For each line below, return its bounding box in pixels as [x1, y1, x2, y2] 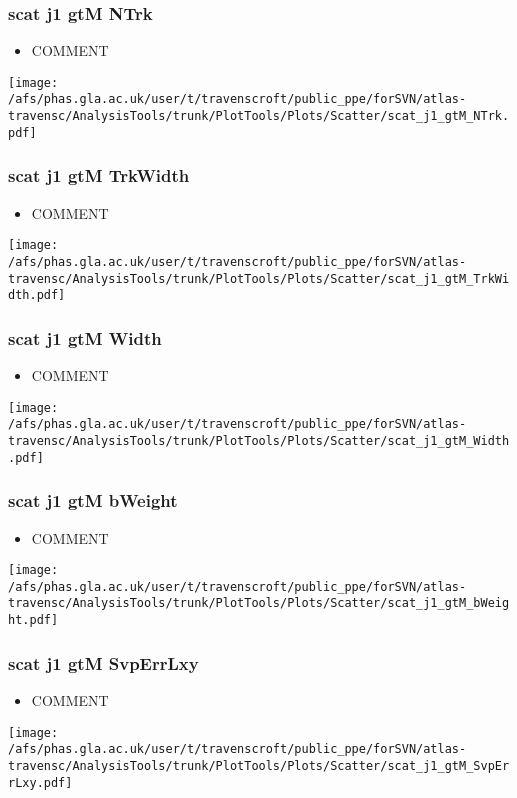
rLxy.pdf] [8, 775, 73, 790]
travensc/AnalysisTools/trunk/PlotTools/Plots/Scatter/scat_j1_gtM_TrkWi [8, 271, 510, 286]
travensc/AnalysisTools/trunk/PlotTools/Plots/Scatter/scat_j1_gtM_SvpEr [8, 758, 510, 773]
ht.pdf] [8, 613, 59, 628]
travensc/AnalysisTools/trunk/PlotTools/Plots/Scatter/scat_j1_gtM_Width [8, 434, 510, 448]
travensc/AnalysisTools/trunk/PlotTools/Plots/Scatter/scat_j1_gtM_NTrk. [8, 109, 510, 124]
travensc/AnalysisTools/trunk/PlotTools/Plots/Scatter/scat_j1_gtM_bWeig [8, 596, 510, 611]
